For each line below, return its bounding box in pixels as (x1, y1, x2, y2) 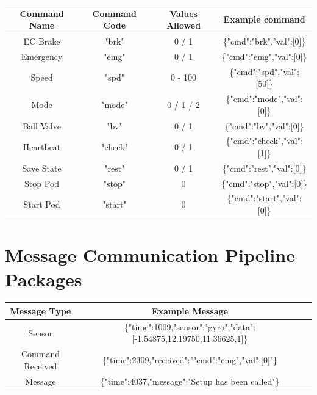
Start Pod (23, 198, 60, 211)
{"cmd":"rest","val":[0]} (222, 161, 307, 174)
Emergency (21, 49, 63, 62)
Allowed (166, 19, 201, 32)
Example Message (151, 304, 229, 317)
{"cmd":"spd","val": (229, 65, 300, 78)
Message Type (10, 304, 71, 317)
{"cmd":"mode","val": (226, 92, 303, 105)
